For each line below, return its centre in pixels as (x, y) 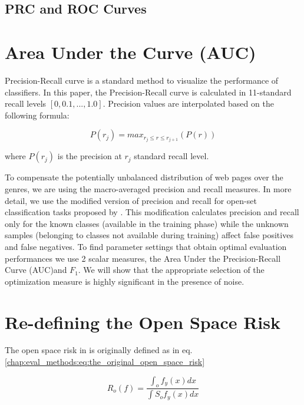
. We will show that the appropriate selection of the (171, 270)
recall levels (26, 103)
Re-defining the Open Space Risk (143, 322)
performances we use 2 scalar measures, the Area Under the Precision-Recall (143, 258)
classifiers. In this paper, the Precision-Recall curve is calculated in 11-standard (148, 92)
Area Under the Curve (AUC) (130, 52)
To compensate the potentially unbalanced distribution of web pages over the (144, 177)
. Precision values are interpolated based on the (188, 103)
